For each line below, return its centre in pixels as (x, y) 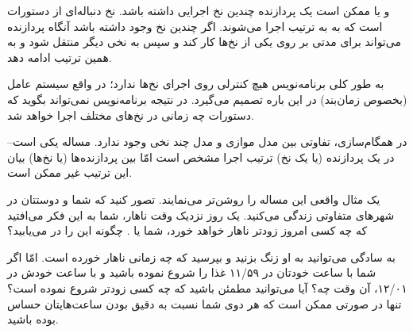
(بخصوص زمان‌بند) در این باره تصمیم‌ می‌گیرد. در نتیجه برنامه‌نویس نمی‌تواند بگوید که (207, 99)
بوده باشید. (33, 319)
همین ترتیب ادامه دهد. (60, 57)
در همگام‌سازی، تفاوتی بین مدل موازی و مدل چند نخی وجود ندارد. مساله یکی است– (207, 142)
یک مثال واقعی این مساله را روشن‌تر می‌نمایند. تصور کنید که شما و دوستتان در (194, 199)
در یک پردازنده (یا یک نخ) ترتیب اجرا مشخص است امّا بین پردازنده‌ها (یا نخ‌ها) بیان (201, 157)
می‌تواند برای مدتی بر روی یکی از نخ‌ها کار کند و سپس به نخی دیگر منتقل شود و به (204, 42)
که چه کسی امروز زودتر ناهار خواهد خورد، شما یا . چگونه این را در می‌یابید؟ (187, 230)
